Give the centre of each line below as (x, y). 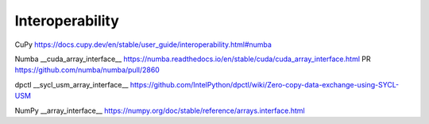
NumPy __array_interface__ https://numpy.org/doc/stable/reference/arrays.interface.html (160, 110)
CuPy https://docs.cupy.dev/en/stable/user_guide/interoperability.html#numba (143, 45)
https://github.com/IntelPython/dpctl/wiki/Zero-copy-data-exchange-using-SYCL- (265, 84)
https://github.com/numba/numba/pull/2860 (87, 70)
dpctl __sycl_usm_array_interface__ (71, 84)
